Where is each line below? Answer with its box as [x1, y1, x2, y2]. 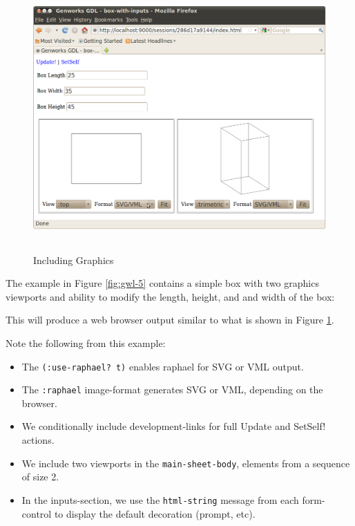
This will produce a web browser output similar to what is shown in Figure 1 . [6, 312, 334, 327]
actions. [21, 433, 55, 447]
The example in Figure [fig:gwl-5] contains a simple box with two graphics [6, 276, 319, 290]
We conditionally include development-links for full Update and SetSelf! [21, 419, 326, 433]
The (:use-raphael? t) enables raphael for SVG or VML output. [21, 359, 304, 373]
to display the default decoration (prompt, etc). [54, 506, 256, 520]
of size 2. [21, 469, 59, 484]
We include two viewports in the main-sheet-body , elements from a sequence [21, 455, 350, 470]
